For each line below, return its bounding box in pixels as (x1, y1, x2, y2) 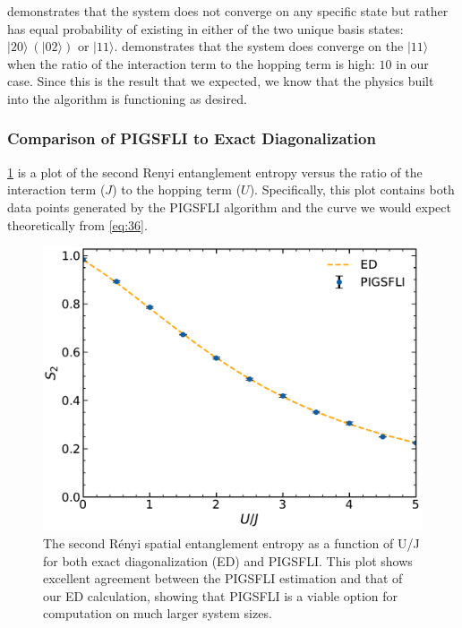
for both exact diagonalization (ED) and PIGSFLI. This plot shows (43, 551, 413, 570)
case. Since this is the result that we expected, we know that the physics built (7, 72, 434, 90)
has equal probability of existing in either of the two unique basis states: (7, 19, 404, 38)
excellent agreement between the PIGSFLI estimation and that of (43, 569, 403, 588)
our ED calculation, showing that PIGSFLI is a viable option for (43, 586, 398, 605)
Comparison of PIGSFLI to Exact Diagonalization (7, 127, 376, 150)
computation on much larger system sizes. (43, 604, 272, 623)
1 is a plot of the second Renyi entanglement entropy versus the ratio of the (7, 162, 423, 181)
